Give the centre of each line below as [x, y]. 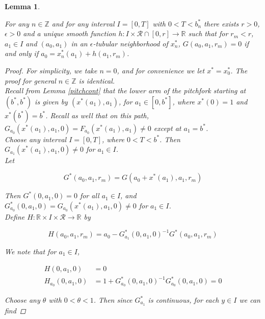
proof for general [30, 80]
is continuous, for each [183, 300]
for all [89, 195]
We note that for [31, 251]
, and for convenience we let [161, 70]
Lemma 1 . [22, 6]
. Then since [113, 300]
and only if [22, 53]
